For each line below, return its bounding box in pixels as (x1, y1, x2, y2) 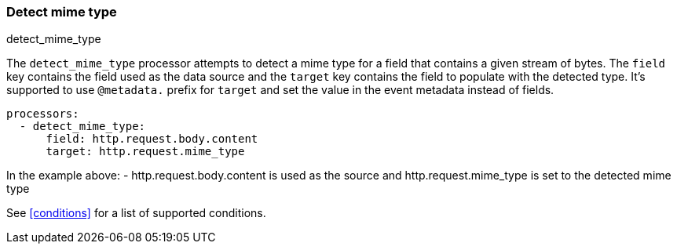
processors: (6, 107, 79, 121)
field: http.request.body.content (46, 132, 258, 146)
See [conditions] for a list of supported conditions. (6, 206, 266, 220)
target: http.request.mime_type (46, 145, 245, 158)
